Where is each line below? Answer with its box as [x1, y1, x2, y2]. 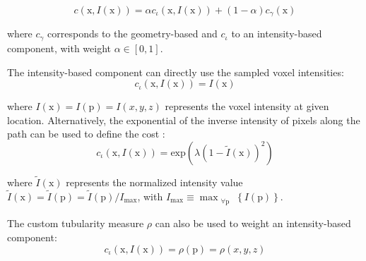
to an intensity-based [231, 26, 322, 41]
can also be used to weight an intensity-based [155, 216, 351, 231]
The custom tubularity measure [7, 216, 144, 231]
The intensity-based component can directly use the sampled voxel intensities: [7, 64, 344, 79]
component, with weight [7, 40, 111, 55]
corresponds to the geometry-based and [47, 26, 218, 41]
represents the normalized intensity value [66, 175, 243, 190]
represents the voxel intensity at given [165, 99, 329, 114]
